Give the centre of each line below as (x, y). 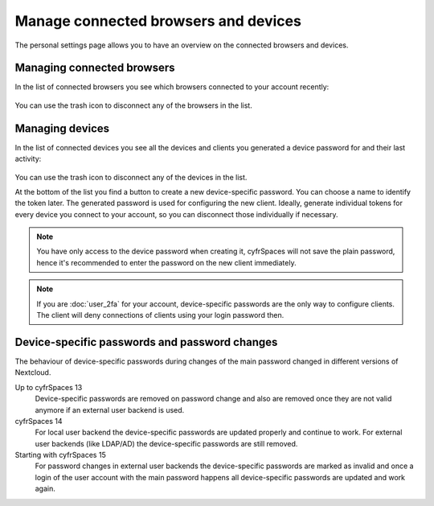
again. (45, 489)
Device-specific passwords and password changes (146, 342)
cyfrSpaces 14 (39, 421)
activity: (28, 159)
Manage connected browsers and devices (158, 21)
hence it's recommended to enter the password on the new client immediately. (166, 262)
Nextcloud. (33, 372)
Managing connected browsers (95, 68)
